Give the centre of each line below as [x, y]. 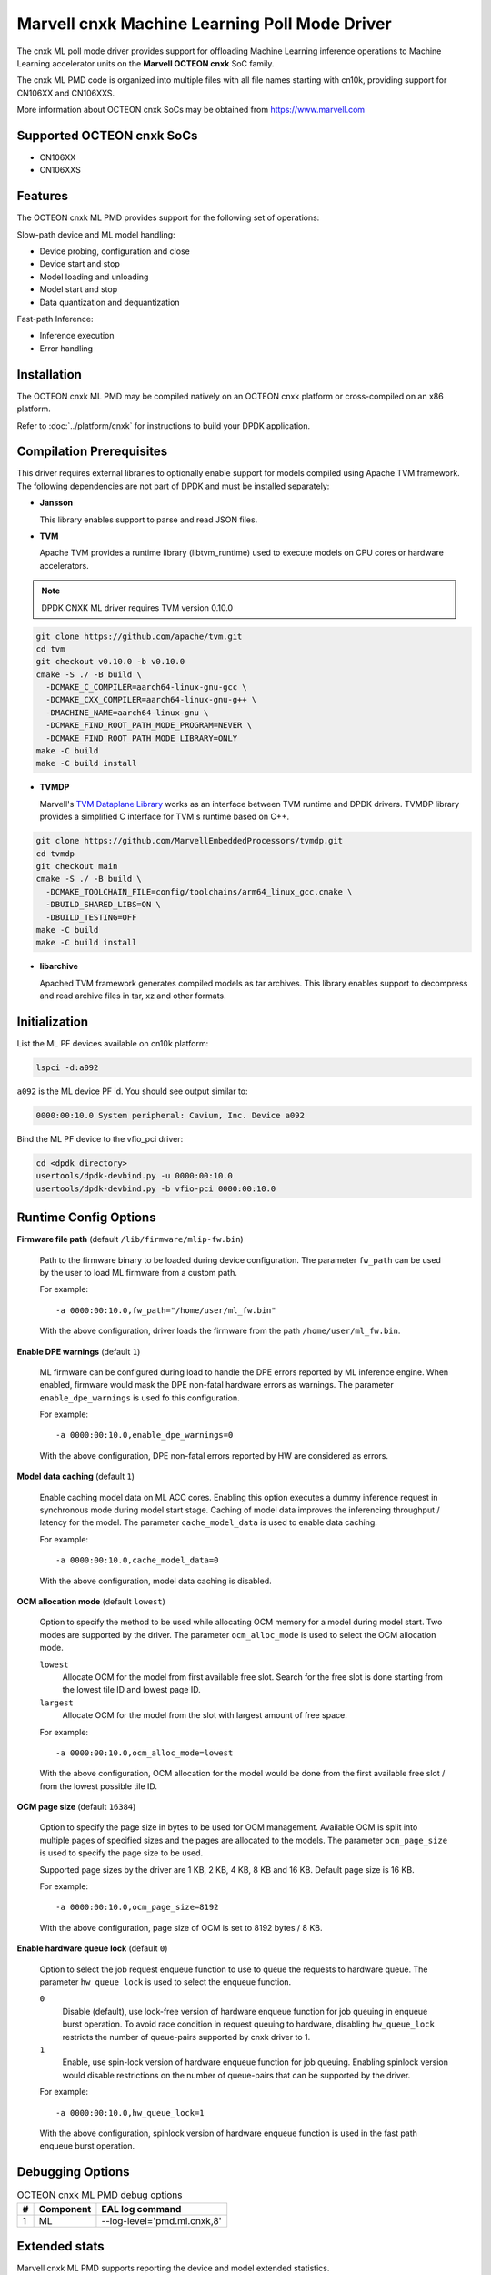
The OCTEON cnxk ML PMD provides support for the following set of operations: [168, 217]
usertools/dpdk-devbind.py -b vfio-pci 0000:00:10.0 [156, 1188]
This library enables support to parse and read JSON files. [149, 520]
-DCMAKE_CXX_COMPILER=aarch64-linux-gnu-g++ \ [151, 700]
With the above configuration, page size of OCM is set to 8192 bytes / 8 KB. [181, 1927]
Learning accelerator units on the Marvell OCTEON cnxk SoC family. [145, 63]
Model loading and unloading [94, 277]
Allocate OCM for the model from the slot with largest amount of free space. [205, 1715]
